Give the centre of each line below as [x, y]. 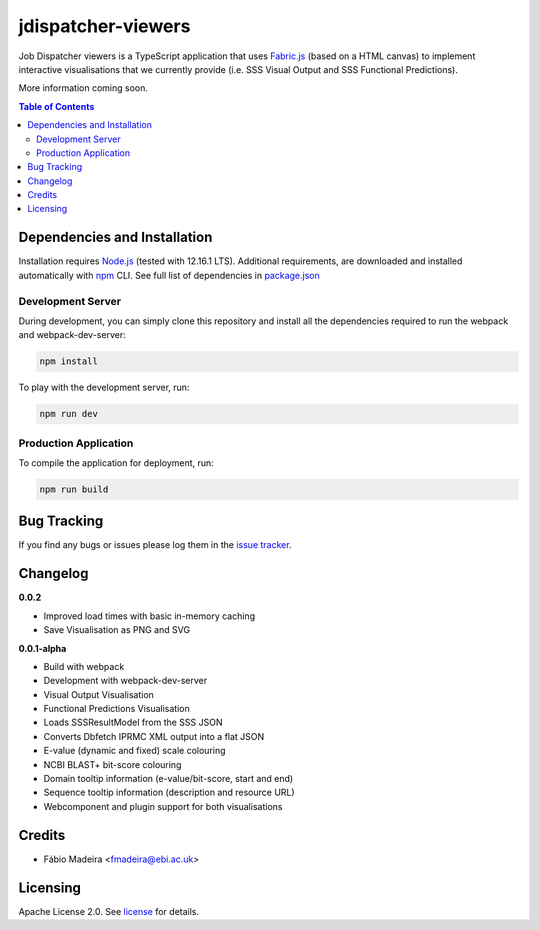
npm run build [74, 489]
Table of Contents [56, 106]
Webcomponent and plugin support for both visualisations [163, 806]
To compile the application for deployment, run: [116, 462]
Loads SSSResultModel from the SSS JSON [133, 722]
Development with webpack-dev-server [125, 681]
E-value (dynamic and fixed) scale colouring [134, 751]
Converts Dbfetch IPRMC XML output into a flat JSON [154, 736]
